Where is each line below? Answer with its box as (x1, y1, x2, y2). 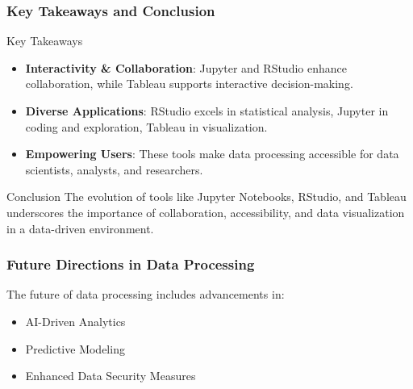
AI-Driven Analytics (25, 312, 126, 329)
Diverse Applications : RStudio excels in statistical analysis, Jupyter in (25, 102, 389, 119)
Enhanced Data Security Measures (25, 367, 196, 384)
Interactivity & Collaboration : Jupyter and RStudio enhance (25, 59, 347, 76)
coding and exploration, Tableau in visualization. (25, 118, 268, 135)
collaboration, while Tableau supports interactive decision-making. (25, 75, 353, 92)
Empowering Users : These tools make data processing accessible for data (25, 145, 399, 162)
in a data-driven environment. (6, 220, 154, 236)
